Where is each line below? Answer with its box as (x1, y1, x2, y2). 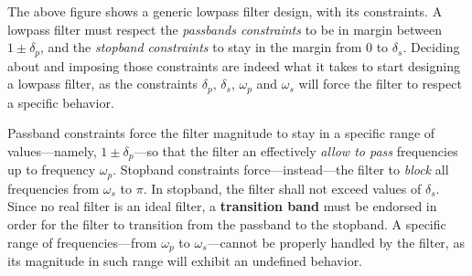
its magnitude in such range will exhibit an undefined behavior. (7, 251, 363, 271)
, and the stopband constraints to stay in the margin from (40, 37, 362, 57)
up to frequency (7, 160, 96, 179)
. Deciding (402, 37, 460, 57)
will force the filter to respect (298, 74, 462, 93)
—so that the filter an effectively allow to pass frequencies (134, 141, 458, 160)
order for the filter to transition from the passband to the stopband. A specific (7, 214, 446, 233)
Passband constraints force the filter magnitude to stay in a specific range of (7, 123, 435, 143)
